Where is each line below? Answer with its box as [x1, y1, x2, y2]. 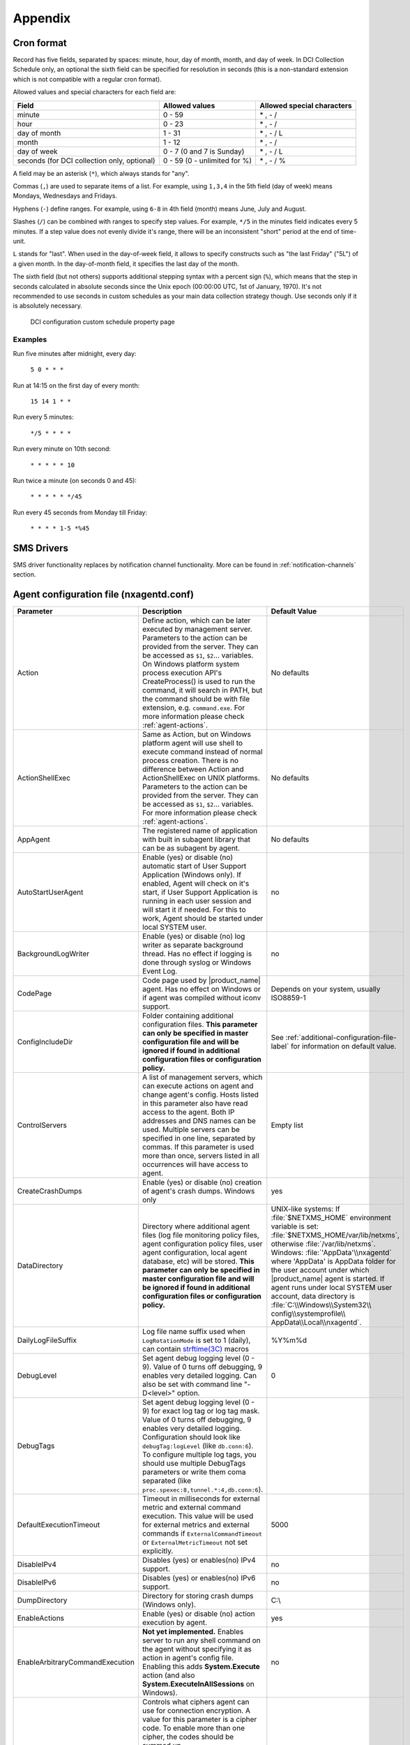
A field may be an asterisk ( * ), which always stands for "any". [13, 169, 190, 177]
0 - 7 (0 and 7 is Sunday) [162, 147, 245, 156]
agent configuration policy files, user [142, 1239, 263, 1249]
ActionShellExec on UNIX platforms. [142, 773, 261, 783]
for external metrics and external [142, 1520, 250, 1530]
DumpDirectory [17, 1596, 68, 1605]
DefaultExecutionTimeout [17, 1520, 100, 1530]
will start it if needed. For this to [142, 905, 246, 914]
